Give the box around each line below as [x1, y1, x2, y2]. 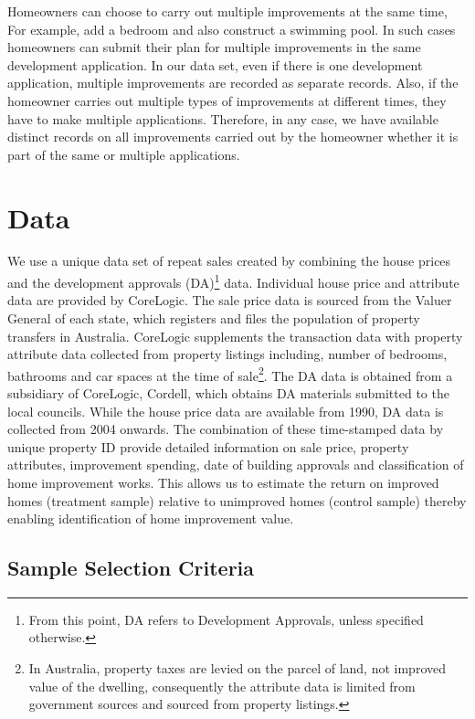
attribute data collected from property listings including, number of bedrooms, [7, 344, 448, 364]
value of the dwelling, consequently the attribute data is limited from [28, 676, 416, 695]
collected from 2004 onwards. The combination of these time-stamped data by [7, 419, 444, 439]
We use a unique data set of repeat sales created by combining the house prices [7, 251, 451, 270]
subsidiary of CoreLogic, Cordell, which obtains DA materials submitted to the [7, 383, 449, 402]
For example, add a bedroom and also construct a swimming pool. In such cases [7, 19, 456, 38]
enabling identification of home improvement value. [7, 509, 294, 528]
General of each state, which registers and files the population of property [7, 308, 420, 327]
